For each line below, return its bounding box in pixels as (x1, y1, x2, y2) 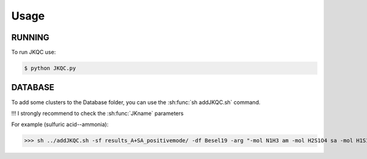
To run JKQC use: (11, 49, 56, 56)
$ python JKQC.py (24, 65, 76, 72)
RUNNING (11, 32, 50, 43)
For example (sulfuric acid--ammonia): (11, 121, 109, 128)
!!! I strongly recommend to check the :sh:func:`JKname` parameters (11, 110, 183, 117)
